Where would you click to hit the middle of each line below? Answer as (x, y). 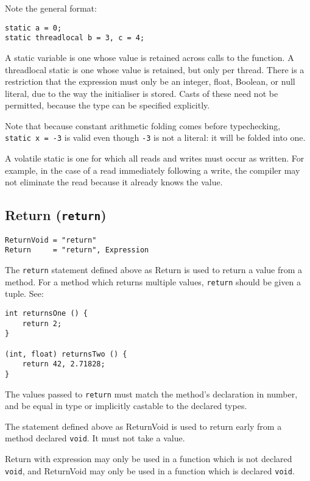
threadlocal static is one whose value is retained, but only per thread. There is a (155, 69)
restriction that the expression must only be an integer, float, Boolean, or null (150, 81)
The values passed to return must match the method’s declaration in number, (151, 394)
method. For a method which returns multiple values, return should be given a (153, 281)
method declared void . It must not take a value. (95, 438)
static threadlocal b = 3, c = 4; (75, 38)
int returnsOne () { (47, 313)
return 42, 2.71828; (64, 364)
